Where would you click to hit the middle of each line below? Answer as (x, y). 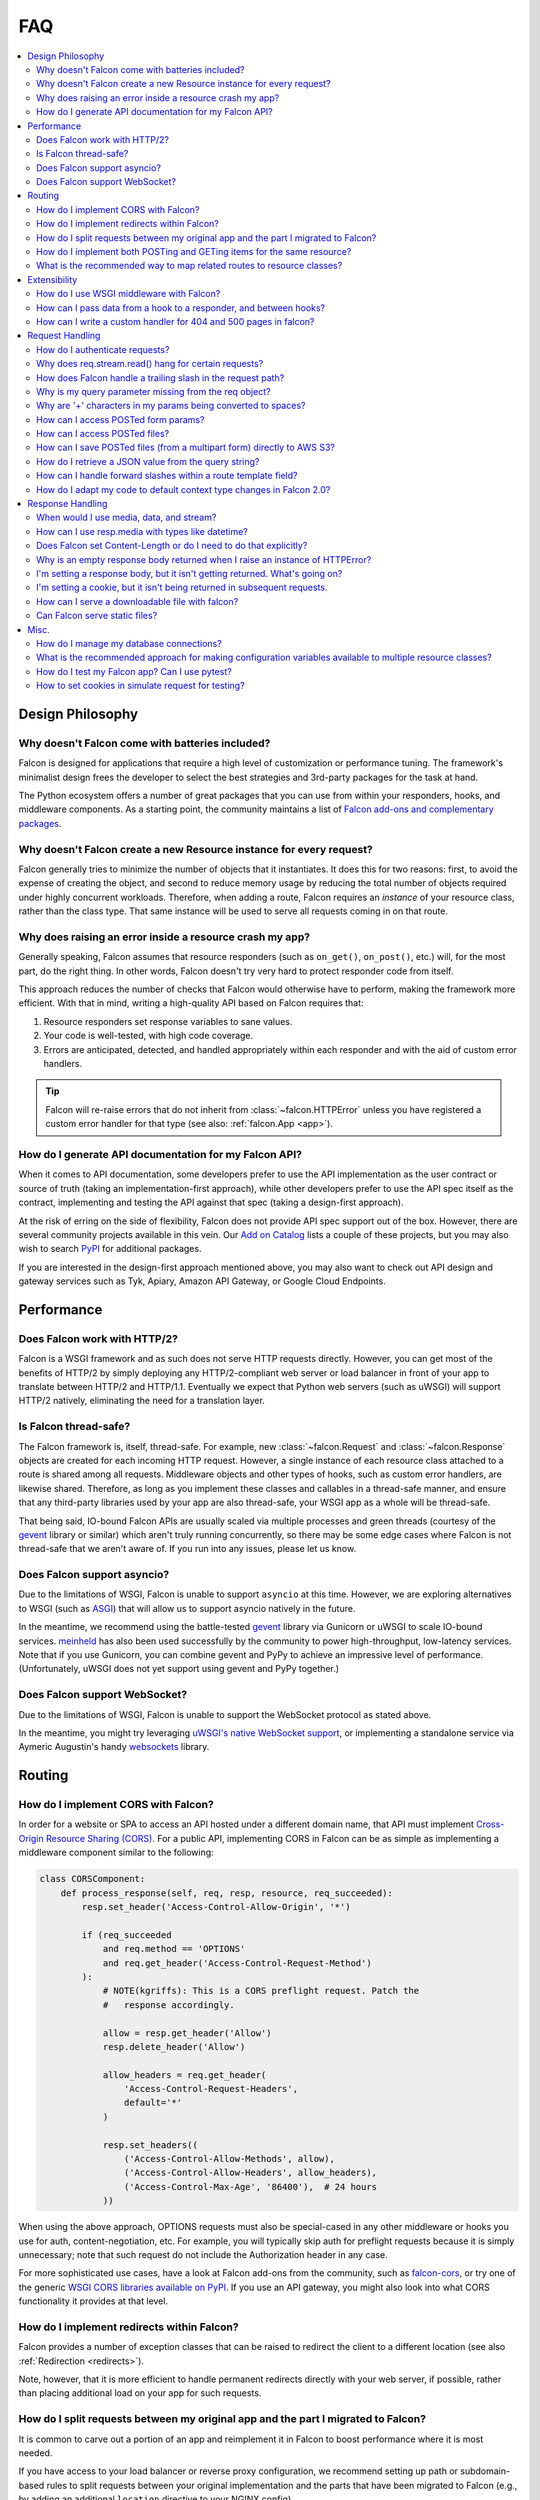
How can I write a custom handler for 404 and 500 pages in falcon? (175, 321)
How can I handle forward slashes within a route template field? (167, 476)
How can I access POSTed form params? (120, 419)
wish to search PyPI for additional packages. (110, 1249)
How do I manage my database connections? (129, 643)
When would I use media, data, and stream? (126, 517)
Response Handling (67, 504)
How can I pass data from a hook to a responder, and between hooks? (181, 307)
